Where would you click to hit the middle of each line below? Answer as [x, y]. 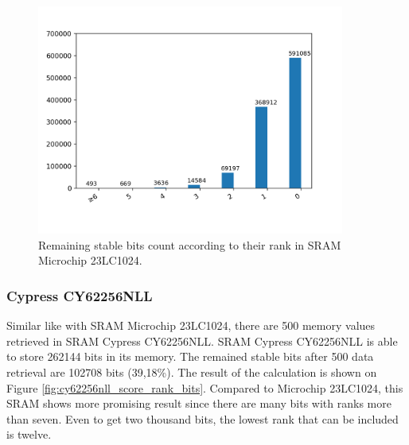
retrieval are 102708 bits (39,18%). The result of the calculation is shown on [192, 371]
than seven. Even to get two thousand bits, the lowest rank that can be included [203, 418]
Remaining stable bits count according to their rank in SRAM [190, 244]
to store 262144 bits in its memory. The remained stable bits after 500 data [190, 356]
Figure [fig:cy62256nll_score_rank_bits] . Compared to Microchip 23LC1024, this [205, 387]
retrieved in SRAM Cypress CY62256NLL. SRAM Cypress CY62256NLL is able [202, 341]
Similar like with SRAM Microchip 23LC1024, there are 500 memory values [191, 325]
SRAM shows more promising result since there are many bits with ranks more [199, 403]
